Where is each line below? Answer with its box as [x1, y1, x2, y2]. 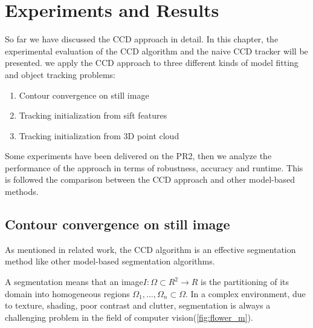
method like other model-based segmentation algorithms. [5, 255, 215, 267]
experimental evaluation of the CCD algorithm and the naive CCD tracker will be [5, 44, 308, 57]
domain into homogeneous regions [5, 287, 130, 300]
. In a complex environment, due [186, 287, 306, 300]
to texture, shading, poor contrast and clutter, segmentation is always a [5, 299, 271, 312]
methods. [5, 185, 39, 198]
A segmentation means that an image [5, 275, 143, 288]
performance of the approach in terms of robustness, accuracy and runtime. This [5, 161, 303, 174]
